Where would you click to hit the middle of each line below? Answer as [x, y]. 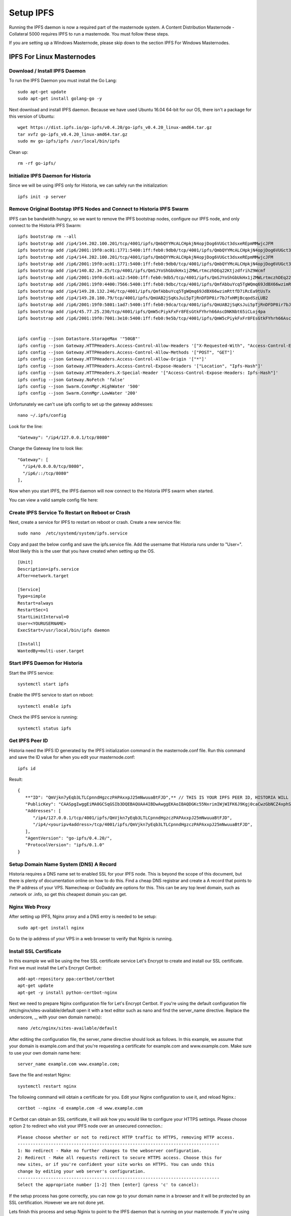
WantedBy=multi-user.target [51, 651]
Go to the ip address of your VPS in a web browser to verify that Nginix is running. [91, 939]
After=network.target [43, 576]
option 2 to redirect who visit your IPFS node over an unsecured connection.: [86, 1126]
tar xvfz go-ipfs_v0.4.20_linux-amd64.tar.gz [73, 134]
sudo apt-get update [42, 92]
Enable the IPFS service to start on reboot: [51, 695]
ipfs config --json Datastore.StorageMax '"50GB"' [79, 339]
